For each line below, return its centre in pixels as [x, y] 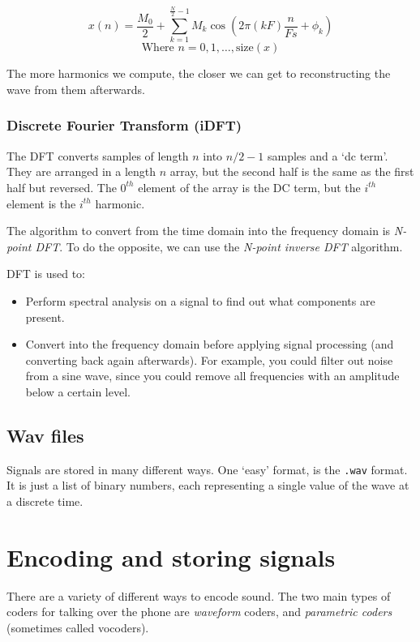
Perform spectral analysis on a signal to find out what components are [200, 300]
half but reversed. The [62, 187]
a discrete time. [45, 501]
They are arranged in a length [81, 171]
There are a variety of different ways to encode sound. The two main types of [199, 595]
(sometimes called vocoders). [78, 627]
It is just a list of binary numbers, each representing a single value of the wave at [208, 485]
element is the [41, 203]
